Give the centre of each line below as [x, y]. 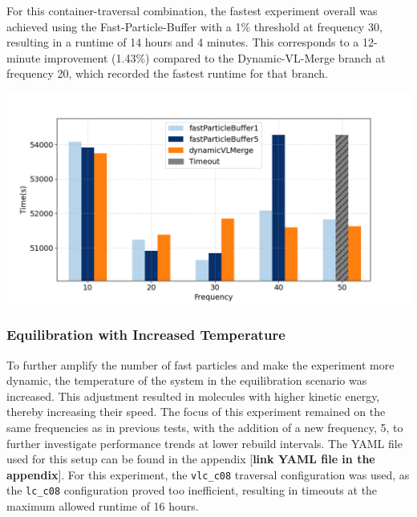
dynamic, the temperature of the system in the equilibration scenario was [187, 380]
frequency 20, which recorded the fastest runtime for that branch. [167, 73]
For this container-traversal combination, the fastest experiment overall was [192, 10]
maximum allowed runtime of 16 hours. [103, 506]
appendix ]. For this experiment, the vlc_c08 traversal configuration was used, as [208, 474]
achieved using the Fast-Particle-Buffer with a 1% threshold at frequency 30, [194, 26]
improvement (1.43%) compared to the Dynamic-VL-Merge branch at [215, 57]
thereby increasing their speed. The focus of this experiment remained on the [196, 412]
